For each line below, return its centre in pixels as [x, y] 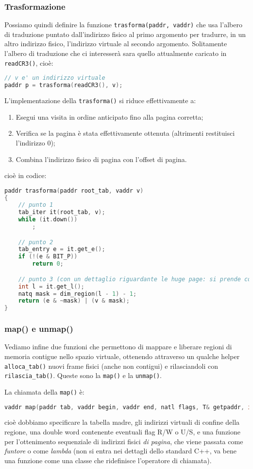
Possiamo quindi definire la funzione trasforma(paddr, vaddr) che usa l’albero [123, 25]
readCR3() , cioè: [29, 63]
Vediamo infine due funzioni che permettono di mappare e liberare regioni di [118, 347]
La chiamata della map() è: [44, 391]
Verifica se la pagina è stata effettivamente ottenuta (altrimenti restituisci [125, 133]
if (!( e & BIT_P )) [48, 257]
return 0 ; [48, 264]
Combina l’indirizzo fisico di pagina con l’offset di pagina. [101, 159]
